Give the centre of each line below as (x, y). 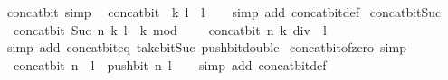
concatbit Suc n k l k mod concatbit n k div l (170, 29)
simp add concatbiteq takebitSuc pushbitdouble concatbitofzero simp (206, 47)
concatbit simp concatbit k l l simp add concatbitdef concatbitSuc (224, 12)
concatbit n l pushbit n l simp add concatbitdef (170, 64)
